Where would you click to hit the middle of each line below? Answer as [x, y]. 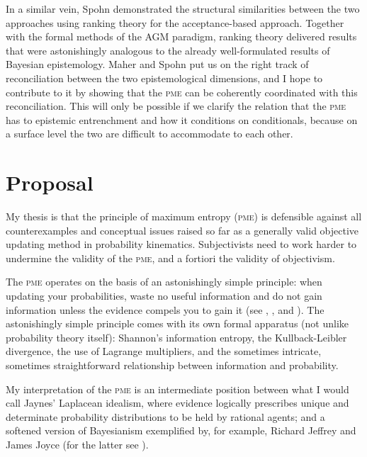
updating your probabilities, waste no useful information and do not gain [164, 296]
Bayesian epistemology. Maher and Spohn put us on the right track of [157, 64]
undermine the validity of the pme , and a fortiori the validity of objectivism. [170, 258]
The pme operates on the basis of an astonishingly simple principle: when [164, 282]
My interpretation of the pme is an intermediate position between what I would [177, 389]
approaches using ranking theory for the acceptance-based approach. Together [175, 22]
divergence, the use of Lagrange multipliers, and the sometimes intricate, [164, 351]
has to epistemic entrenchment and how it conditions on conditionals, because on [182, 119]
